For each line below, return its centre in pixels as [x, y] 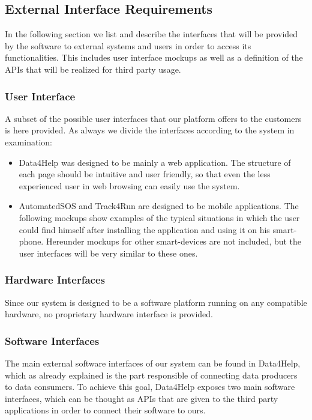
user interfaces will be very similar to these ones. [108, 253]
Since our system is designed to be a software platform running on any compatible [156, 302]
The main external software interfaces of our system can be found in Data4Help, [153, 363]
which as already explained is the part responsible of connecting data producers [151, 375]
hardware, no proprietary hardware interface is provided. [109, 314]
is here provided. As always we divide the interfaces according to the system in [150, 130]
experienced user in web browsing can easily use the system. [129, 185]
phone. [31, 241]
